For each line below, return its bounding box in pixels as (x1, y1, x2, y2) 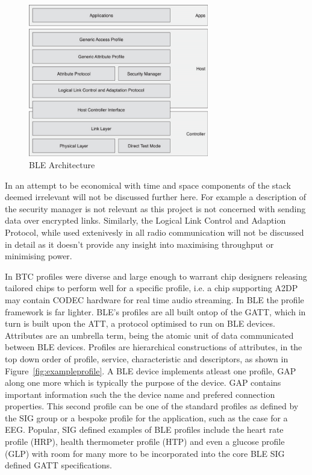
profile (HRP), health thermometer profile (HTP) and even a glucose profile (5, 435, 285, 448)
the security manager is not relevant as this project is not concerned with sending (5, 202, 306, 215)
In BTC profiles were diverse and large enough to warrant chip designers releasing (5, 269, 307, 282)
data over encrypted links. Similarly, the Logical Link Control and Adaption (5, 214, 286, 227)
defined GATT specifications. (5, 459, 112, 471)
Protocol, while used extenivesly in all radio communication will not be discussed (5, 225, 304, 238)
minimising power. (5, 250, 72, 262)
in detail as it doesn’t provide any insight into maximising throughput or (5, 237, 274, 250)
